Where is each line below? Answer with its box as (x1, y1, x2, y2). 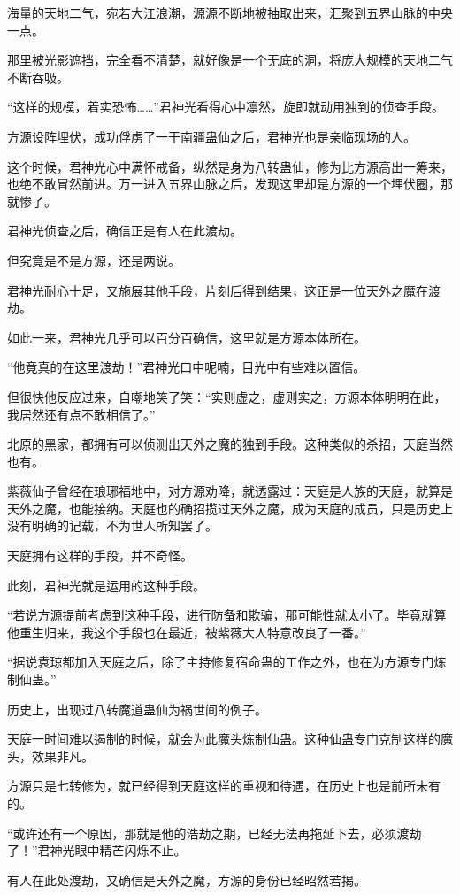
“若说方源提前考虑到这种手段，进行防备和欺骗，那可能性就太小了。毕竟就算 (7, 606, 447, 624)
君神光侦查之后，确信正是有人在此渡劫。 (7, 221, 242, 240)
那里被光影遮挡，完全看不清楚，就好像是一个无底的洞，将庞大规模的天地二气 (7, 50, 453, 69)
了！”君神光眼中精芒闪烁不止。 (7, 841, 187, 860)
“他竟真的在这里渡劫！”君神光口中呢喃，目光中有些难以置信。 (7, 358, 366, 376)
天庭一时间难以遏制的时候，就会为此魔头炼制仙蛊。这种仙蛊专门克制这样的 (7, 729, 441, 748)
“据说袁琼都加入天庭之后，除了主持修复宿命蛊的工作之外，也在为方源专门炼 (7, 652, 447, 671)
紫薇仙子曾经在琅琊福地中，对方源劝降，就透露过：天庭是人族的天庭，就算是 (7, 482, 453, 500)
